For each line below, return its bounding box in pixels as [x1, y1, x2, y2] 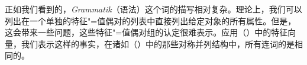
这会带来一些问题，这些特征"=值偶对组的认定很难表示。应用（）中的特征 [5, 26, 288, 38]
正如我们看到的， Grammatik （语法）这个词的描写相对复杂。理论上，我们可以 [5, 3, 302, 15]
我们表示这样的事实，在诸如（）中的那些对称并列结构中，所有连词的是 [21, 37, 295, 50]
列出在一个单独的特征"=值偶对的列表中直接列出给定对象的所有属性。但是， [5, 14, 296, 27]
